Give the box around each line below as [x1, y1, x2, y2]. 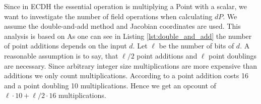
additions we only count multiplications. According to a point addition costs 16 [4, 70, 248, 81]
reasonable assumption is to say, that [4, 50, 118, 61]
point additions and [137, 50, 198, 61]
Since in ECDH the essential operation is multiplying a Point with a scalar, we [4, 1, 247, 11]
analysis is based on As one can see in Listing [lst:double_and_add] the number [4, 30, 252, 41]
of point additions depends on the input [4, 40, 127, 51]
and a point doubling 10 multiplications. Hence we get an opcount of [4, 80, 216, 90]
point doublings [209, 50, 257, 61]
